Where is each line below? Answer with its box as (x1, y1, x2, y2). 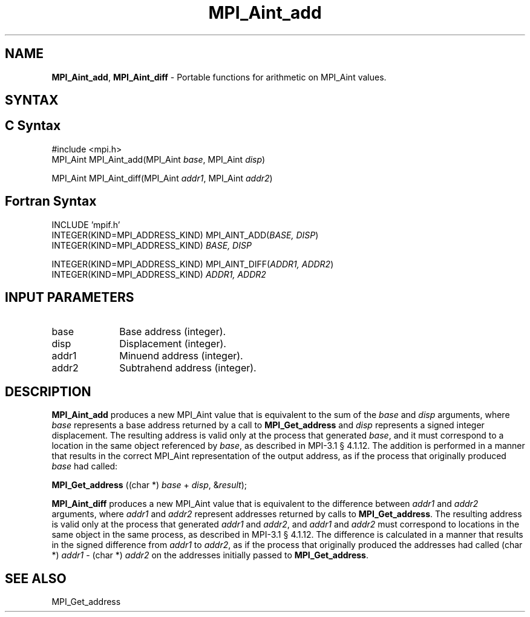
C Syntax (5, 118, 61, 134)
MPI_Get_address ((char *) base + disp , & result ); (51, 480, 247, 491)
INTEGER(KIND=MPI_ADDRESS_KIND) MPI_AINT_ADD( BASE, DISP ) (51, 229, 319, 240)
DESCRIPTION (5, 384, 91, 399)
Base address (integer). (119, 325, 226, 338)
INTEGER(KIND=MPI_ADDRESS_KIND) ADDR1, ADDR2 (51, 269, 266, 279)
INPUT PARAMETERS (5, 290, 134, 305)
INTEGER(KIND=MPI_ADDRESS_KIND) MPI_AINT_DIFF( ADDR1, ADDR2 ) (51, 258, 334, 269)
